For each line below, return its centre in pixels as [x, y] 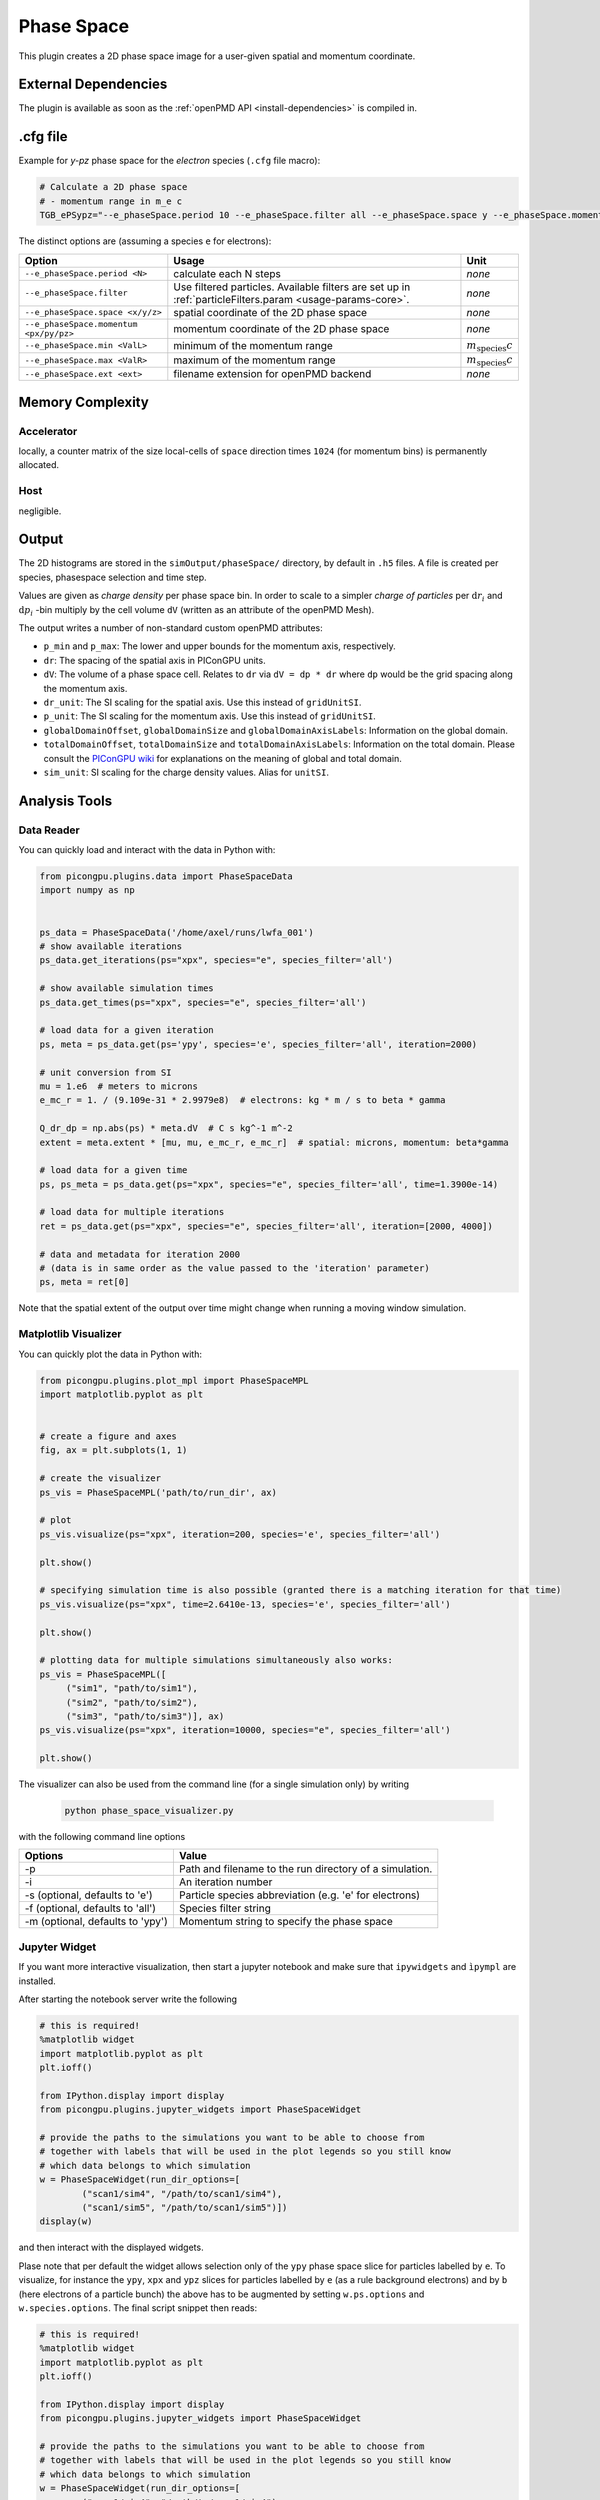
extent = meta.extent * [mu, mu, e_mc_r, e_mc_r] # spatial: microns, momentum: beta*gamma [274, 1142]
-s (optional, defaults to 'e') [89, 1895]
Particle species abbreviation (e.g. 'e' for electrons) [299, 1895]
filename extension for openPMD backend [272, 374]
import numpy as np [87, 890]
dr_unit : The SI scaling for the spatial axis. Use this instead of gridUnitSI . [202, 702]
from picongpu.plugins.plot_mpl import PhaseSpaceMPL [174, 1380]
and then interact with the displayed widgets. [111, 2247]
